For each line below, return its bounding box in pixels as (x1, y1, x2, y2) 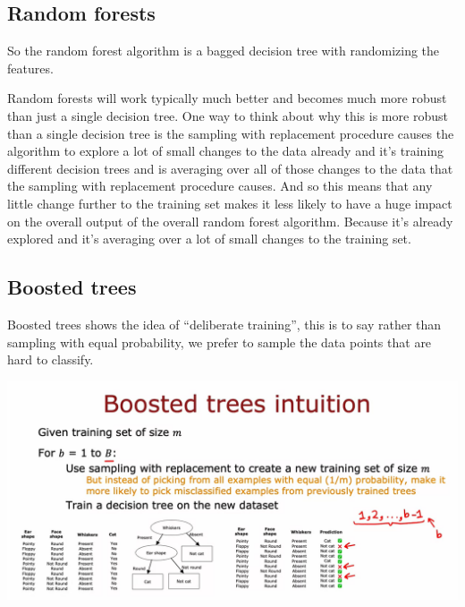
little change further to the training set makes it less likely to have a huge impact (7, 193, 452, 212)
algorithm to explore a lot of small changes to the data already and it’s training (7, 141, 444, 160)
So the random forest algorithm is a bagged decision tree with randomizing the (7, 41, 440, 60)
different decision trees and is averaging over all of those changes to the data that (7, 158, 453, 177)
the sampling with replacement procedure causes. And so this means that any (7, 176, 433, 195)
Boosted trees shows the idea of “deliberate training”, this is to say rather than (7, 314, 442, 333)
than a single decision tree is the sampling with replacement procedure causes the (7, 124, 454, 142)
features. (7, 58, 54, 77)
